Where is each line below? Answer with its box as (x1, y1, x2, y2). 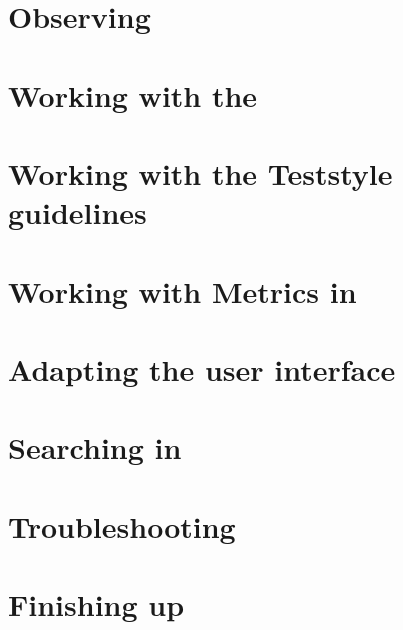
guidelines (8, 192, 147, 233)
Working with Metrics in (8, 270, 357, 311)
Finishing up (8, 584, 185, 624)
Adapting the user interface (8, 348, 396, 389)
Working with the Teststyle (8, 152, 393, 193)
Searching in (8, 427, 182, 468)
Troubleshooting (8, 505, 236, 546)
